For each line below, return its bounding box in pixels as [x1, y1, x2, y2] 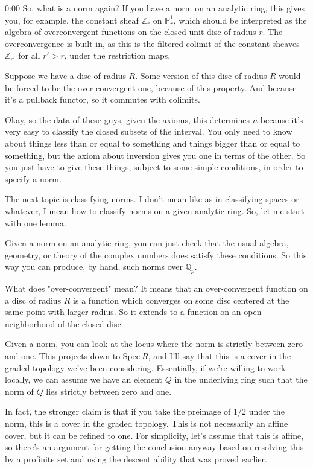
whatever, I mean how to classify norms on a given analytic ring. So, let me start [5, 204, 305, 217]
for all [18, 49, 40, 62]
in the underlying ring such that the [174, 373, 308, 386]
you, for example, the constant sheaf [5, 13, 139, 26]
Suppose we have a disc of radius [5, 69, 126, 81]
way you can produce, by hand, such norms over [5, 260, 183, 273]
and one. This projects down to [5, 349, 121, 362]
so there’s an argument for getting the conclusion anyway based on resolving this [5, 441, 304, 453]
